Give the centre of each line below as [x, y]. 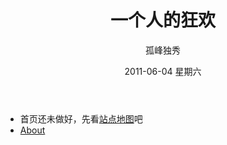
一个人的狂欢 [162, 20]
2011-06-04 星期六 [163, 71]
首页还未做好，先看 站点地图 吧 [81, 118]
